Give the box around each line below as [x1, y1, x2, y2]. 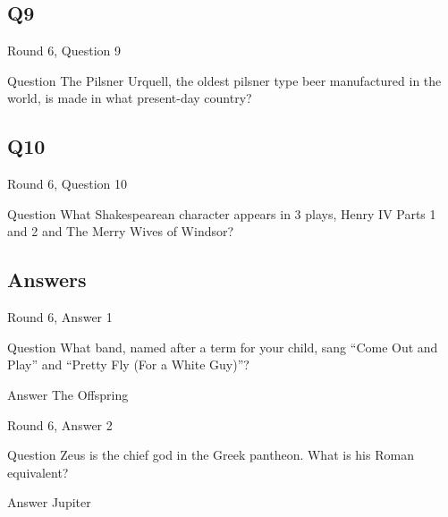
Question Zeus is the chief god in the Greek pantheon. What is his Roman [7, 445, 414, 464]
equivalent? [7, 462, 69, 481]
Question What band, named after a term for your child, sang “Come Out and [7, 337, 438, 356]
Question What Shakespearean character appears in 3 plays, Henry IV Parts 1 [7, 204, 436, 223]
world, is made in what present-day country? [7, 89, 252, 107]
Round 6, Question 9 [7, 41, 122, 60]
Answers [7, 266, 87, 293]
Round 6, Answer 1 [7, 308, 113, 326]
